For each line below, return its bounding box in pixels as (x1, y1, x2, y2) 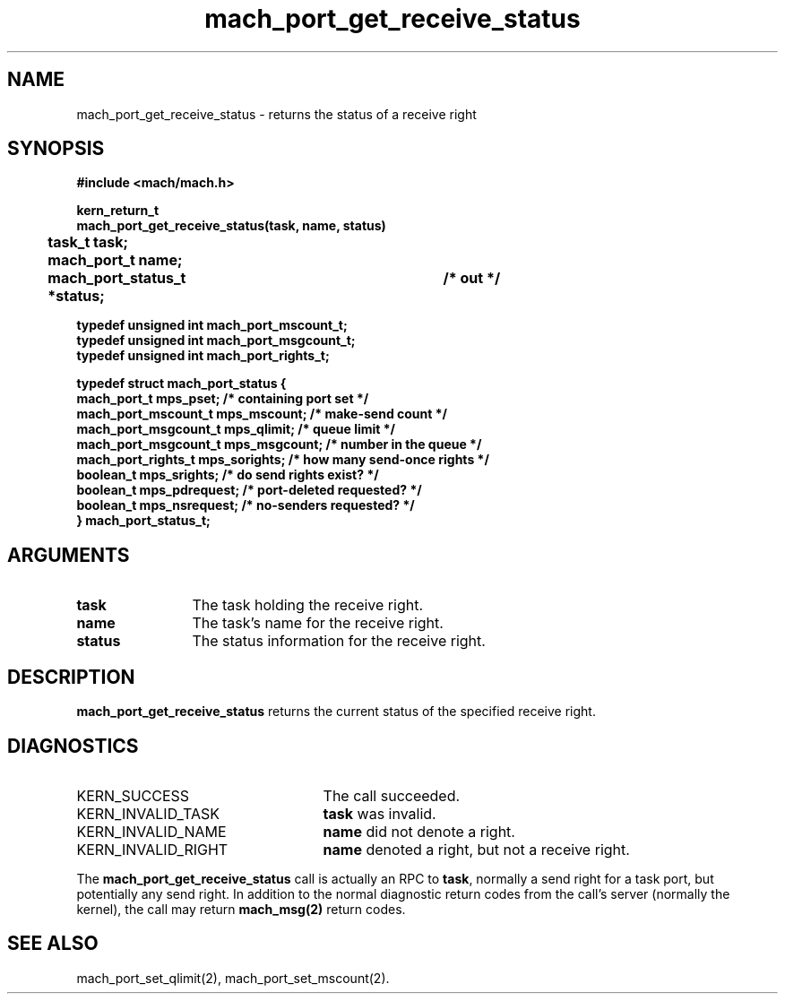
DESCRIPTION (7, 665, 135, 688)
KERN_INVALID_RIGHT (76, 840, 229, 859)
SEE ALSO (7, 932, 99, 955)
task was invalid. (323, 804, 436, 823)
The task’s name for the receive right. (192, 614, 444, 633)
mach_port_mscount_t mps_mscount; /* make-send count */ (76, 406, 448, 422)
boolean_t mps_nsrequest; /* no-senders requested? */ (76, 497, 415, 513)
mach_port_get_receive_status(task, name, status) (76, 218, 386, 234)
